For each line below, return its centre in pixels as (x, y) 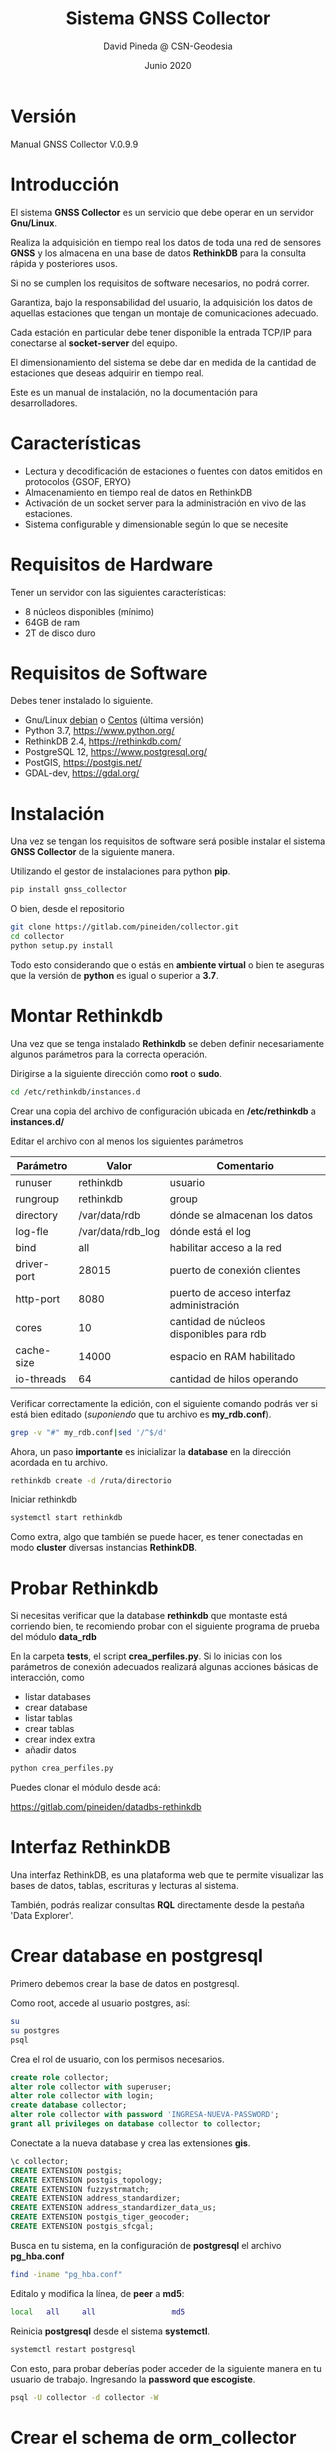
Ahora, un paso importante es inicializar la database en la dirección (151, 1451)
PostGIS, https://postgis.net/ (83, 763)
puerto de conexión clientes (235, 1270)
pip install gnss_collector (69, 890)
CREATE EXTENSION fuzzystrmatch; (80, 2189)
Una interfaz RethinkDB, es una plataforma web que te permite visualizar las (167, 1875)
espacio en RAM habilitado (232, 1356)
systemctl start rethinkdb (66, 1518)
